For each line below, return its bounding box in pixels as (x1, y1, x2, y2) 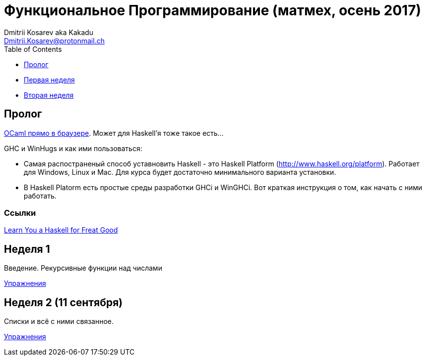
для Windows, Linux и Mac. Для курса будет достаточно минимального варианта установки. (24, 167, 336, 176)
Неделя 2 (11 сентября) (4, 296, 123, 309)
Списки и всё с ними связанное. (4, 317, 114, 326)
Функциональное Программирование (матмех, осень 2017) (4, 2, 421, 19)
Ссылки (4, 207, 36, 218)
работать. (24, 191, 57, 200)
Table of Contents (4, 44, 62, 53)
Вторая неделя (24, 90, 74, 99)
